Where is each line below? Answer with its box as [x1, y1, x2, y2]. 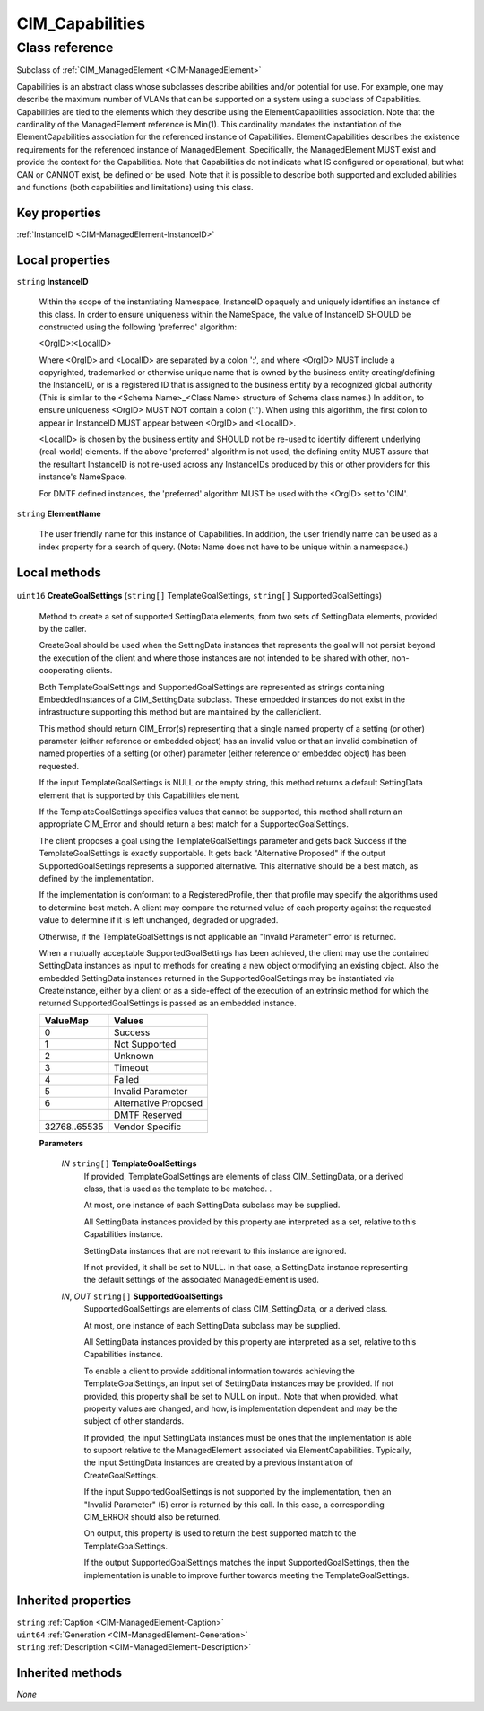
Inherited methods [16, 1665, 123, 1680]
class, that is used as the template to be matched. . [83, 1183, 272, 1194]
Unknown [113, 1049, 154, 1062]
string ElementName [16, 508, 102, 519]
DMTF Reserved [113, 1109, 183, 1121]
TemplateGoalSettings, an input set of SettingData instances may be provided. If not [83, 1378, 394, 1389]
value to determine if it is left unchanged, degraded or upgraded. [39, 915, 279, 926]
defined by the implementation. [39, 873, 154, 883]
